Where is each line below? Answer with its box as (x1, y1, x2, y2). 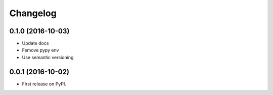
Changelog (9, 8, 57, 19)
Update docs (22, 40, 49, 46)
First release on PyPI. (22, 81, 67, 87)
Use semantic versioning (22, 54, 74, 60)
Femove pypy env (22, 47, 59, 53)
